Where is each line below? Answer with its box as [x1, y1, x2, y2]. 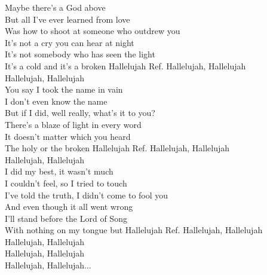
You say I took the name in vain [5, 83, 123, 96]
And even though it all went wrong [5, 200, 133, 213]
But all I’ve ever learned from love [5, 13, 130, 25]
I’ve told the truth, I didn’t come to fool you [5, 188, 168, 201]
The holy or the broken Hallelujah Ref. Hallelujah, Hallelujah [5, 142, 229, 154]
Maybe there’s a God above [5, 1, 106, 13]
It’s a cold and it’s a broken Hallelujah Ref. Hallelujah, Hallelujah [5, 59, 246, 72]
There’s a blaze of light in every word [5, 118, 142, 130]
